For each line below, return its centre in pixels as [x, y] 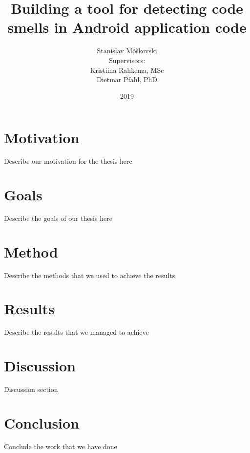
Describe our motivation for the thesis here [68, 161]
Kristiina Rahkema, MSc [127, 70]
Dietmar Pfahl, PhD [127, 79]
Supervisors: [127, 60]
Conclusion [42, 422]
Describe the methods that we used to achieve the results [90, 275]
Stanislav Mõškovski [127, 51]
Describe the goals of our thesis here [58, 218]
